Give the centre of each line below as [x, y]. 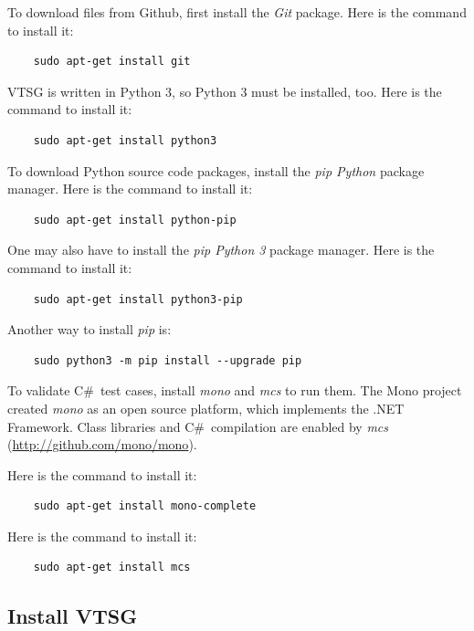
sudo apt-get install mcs [112, 568]
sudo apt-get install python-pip [135, 220]
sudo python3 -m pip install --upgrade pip [168, 360]
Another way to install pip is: [90, 329]
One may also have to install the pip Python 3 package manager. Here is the [221, 250]
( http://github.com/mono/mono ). [102, 444]
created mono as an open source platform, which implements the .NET [206, 408]
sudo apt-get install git [112, 62]
